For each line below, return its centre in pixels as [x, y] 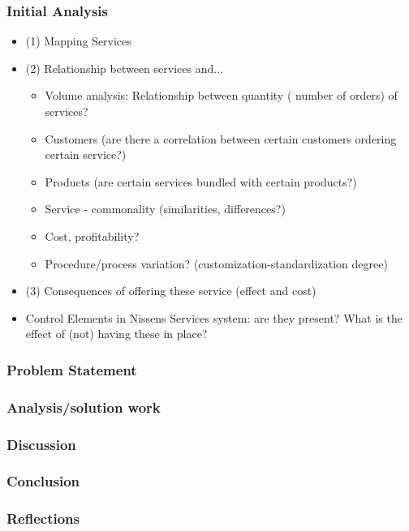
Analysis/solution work [84, 407]
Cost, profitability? [92, 236]
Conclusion [43, 481]
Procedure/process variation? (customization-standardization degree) [216, 263]
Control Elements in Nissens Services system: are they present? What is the [214, 317]
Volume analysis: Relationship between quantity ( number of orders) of [221, 95]
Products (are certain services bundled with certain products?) [201, 181]
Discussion [41, 444]
